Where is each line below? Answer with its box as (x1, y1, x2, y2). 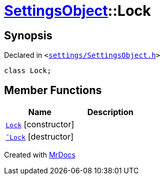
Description (87, 107, 133, 118)
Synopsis (4, 29, 52, 42)
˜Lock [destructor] (6, 131, 74, 142)
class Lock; (4, 66, 51, 75)
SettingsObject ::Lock (4, 2, 151, 19)
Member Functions (4, 83, 102, 97)
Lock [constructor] (6, 119, 74, 130)
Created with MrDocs (4, 150, 76, 160)
